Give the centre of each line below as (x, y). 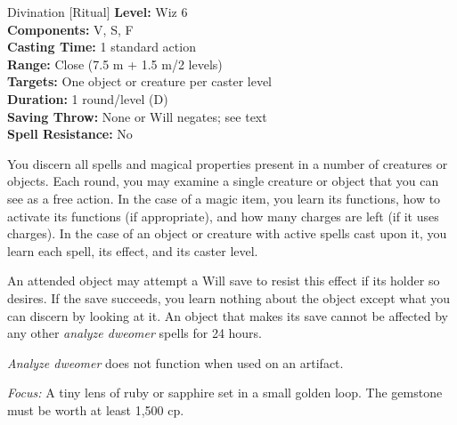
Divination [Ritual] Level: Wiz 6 (98, 12)
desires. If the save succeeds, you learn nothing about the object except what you (229, 297)
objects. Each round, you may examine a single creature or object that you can (223, 181)
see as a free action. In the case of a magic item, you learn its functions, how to (224, 198)
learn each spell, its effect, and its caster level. (133, 250)
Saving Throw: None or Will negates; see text (137, 116)
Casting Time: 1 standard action (102, 47)
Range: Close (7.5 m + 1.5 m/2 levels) (115, 64)
